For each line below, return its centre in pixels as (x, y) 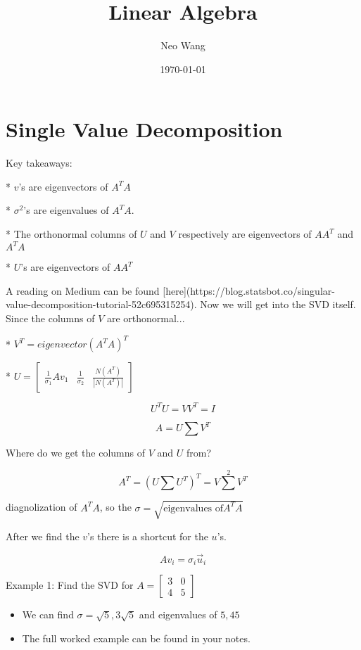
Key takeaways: (39, 163)
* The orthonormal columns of (71, 234)
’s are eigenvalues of (66, 210)
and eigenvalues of (178, 614)
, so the (115, 507)
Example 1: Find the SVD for (70, 585)
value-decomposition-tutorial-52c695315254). (101, 304)
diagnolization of (42, 507)
